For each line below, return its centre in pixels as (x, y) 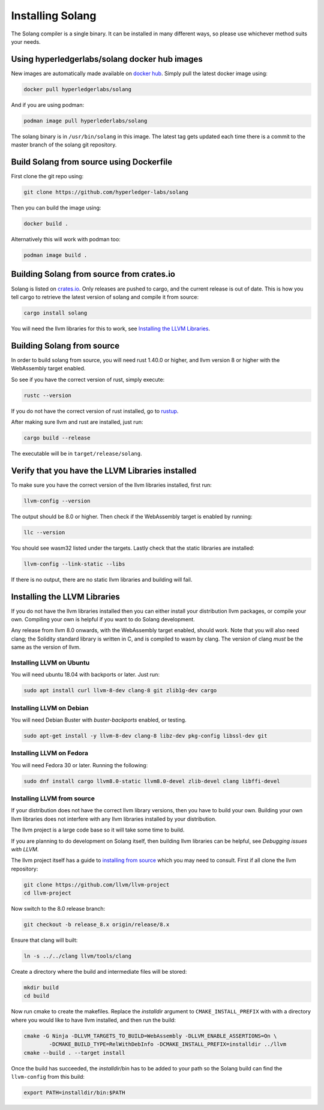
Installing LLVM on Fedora (50, 753)
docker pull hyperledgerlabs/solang (78, 89)
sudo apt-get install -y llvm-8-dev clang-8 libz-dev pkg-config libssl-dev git (145, 736)
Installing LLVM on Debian (50, 708)
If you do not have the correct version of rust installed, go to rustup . (95, 411)
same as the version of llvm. (46, 647)
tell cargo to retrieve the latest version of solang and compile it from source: (105, 297)
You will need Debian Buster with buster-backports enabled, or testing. (99, 720)
